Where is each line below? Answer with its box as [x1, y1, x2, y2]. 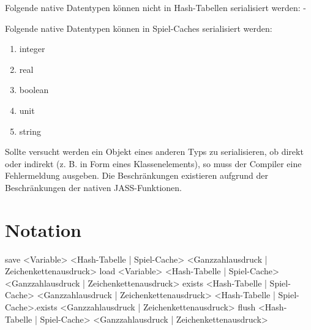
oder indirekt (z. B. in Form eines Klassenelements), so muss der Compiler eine [5, 157, 302, 170]
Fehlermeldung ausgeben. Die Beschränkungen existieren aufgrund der [5, 169, 268, 182]
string [19, 124, 41, 137]
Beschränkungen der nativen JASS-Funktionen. [5, 181, 182, 193]
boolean [19, 83, 49, 96]
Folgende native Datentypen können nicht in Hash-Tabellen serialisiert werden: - [5, 1, 306, 13]
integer [19, 42, 45, 55]
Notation [5, 217, 81, 242]
